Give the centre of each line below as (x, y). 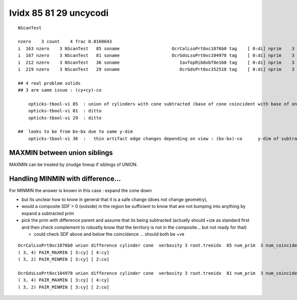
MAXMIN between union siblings (61, 153)
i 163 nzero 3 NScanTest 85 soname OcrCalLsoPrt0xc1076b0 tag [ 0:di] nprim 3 (156, 49)
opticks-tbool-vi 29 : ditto (65, 118)
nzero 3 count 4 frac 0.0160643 (65, 42)
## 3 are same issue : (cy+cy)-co (60, 90)
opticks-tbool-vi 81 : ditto (65, 111)
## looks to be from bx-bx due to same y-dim (75, 132)
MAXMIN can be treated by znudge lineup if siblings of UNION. (74, 164)
